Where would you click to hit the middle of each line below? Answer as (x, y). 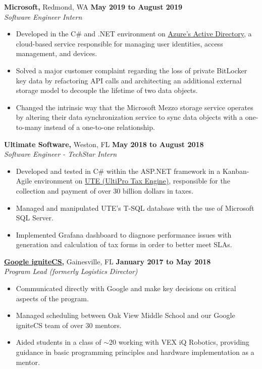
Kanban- (236, 171)
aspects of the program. (52, 298)
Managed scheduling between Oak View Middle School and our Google (125, 315)
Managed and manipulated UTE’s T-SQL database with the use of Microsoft (135, 207)
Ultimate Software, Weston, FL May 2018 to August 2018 (104, 144)
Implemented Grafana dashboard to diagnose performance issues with (124, 234)
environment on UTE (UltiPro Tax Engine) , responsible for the (132, 181)
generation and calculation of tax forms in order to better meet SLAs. (124, 244)
